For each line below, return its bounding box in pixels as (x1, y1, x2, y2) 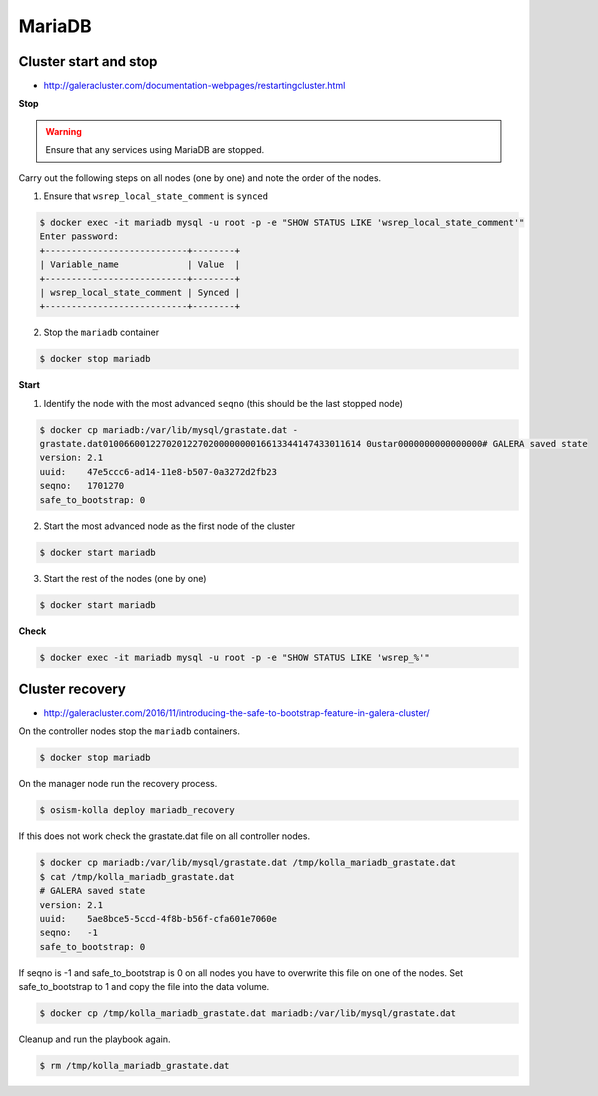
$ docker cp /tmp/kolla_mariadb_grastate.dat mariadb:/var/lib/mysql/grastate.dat (39, 1008, 457, 1019)
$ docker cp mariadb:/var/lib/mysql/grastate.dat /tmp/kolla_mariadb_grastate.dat (39, 857, 457, 869)
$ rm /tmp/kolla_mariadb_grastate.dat (39, 1060, 230, 1072)
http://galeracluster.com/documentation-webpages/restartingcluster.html (43, 80, 346, 92)
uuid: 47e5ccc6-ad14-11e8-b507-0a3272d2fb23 (39, 466, 277, 477)
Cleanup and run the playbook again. (18, 1033, 171, 1045)
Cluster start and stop (18, 53, 158, 70)
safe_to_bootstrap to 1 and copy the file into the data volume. (18, 981, 270, 993)
